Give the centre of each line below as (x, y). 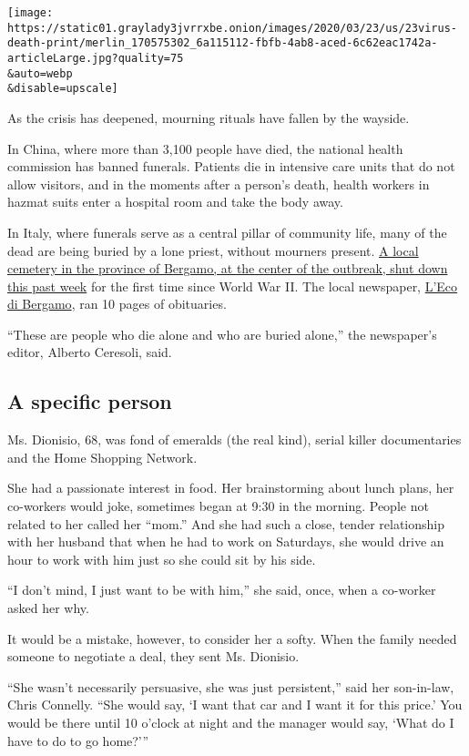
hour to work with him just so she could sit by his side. (162, 559)
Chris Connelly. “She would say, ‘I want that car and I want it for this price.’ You (235, 705)
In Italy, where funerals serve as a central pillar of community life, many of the (227, 232)
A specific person (90, 401)
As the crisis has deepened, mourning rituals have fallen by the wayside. (209, 117)
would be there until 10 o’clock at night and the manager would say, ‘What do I (231, 722)
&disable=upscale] (63, 89)
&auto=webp (40, 73)
